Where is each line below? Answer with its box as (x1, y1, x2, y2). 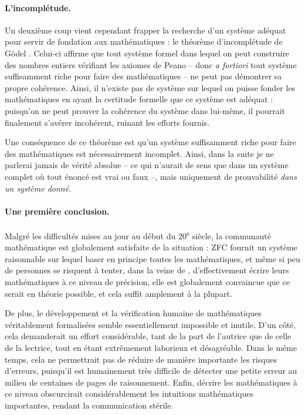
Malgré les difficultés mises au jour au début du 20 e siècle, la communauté (5, 227, 272, 242)
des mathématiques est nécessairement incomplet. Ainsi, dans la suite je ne (5, 147, 274, 159)
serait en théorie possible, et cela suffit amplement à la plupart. (5, 287, 232, 299)
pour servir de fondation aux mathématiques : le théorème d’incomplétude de (5, 35, 283, 48)
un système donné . (5, 182, 72, 194)
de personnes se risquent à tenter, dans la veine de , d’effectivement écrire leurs (5, 264, 289, 276)
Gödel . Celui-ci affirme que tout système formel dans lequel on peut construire (5, 46, 290, 59)
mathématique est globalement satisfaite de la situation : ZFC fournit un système (5, 241, 297, 253)
